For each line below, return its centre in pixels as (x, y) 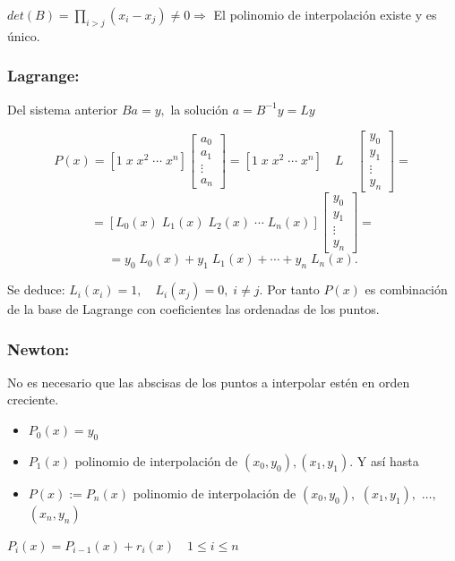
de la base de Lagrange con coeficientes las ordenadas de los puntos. (193, 309)
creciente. (33, 399)
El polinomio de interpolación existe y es (325, 14)
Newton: (39, 348)
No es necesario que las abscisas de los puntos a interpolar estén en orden (209, 382)
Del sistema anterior (63, 109)
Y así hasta (388, 460)
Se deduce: (36, 289)
